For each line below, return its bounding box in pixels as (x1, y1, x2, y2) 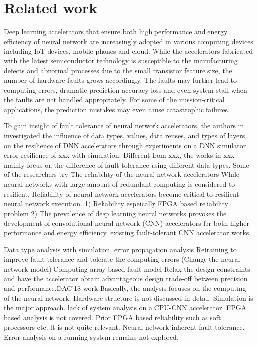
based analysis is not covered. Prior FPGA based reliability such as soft (4, 312, 221, 322)
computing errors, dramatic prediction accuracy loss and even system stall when (4, 84, 247, 95)
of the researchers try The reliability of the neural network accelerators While (4, 169, 240, 179)
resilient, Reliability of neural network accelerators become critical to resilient (4, 188, 239, 199)
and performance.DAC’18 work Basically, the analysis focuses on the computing (4, 283, 246, 293)
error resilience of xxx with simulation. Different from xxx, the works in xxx (4, 150, 235, 160)
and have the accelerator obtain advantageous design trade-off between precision (4, 273, 248, 284)
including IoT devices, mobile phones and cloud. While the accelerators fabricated (4, 46, 253, 56)
